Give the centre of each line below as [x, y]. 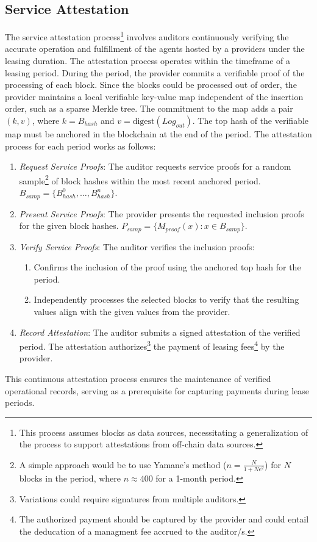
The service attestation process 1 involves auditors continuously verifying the [147, 36]
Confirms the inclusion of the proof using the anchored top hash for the [167, 267]
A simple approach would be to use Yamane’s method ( [123, 464]
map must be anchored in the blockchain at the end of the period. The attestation [158, 134]
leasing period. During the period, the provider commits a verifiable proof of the [155, 72]
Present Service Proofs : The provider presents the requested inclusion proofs [162, 213]
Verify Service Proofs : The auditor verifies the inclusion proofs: [137, 246]
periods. [20, 403]
